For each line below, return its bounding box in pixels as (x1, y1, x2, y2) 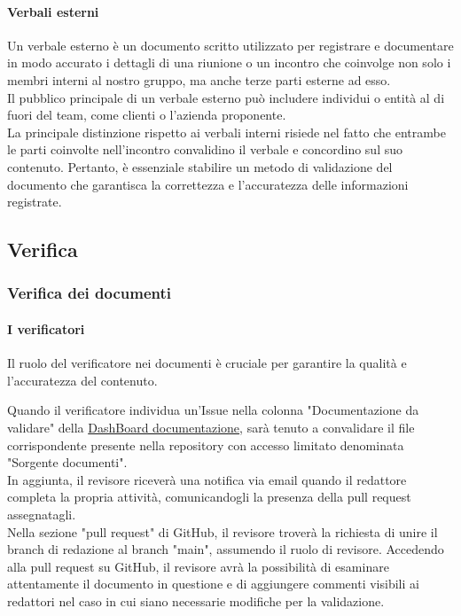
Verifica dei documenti (7, 282, 171, 304)
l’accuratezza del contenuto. (7, 370, 158, 389)
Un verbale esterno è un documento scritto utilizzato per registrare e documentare (7, 35, 454, 54)
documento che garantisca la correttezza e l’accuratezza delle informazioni (7, 175, 409, 193)
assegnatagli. (7, 504, 76, 523)
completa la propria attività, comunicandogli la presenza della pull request (7, 487, 411, 506)
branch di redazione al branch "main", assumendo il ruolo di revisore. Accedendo (7, 540, 444, 558)
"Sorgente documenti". (7, 453, 128, 472)
